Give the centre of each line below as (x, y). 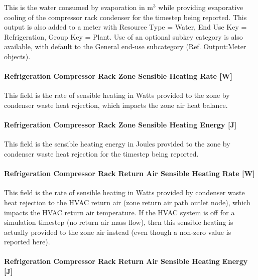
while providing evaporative (201, 7)
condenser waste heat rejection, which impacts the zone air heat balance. (116, 105)
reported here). (27, 242)
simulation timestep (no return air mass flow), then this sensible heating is (119, 222)
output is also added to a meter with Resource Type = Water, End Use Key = (125, 27)
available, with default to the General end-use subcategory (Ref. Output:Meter (125, 46)
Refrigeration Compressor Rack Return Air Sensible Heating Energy (126, 261)
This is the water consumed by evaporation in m (79, 7)
